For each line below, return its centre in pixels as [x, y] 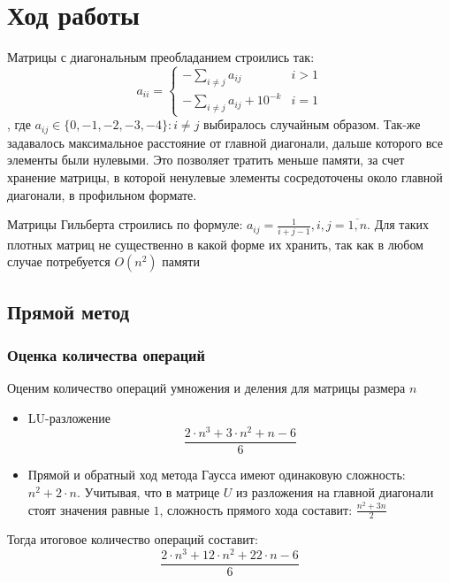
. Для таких [398, 224]
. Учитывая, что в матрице [148, 492]
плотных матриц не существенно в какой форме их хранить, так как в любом [215, 244]
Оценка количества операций [106, 354]
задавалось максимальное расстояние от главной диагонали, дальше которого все [225, 142]
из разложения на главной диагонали [335, 492]
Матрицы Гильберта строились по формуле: [125, 224]
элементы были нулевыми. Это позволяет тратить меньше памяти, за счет [206, 160]
